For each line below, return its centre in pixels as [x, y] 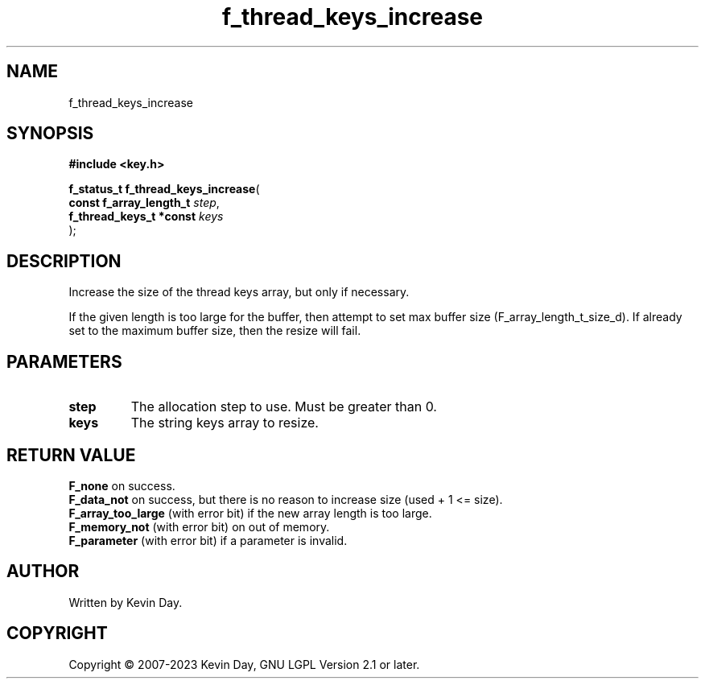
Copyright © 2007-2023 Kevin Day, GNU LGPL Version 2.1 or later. [244, 664]
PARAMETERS [64, 361]
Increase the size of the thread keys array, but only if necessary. [239, 292]
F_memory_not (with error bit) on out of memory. [199, 526]
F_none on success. [122, 485]
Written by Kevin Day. [126, 602]
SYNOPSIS [50, 134]
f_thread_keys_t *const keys [146, 217]
